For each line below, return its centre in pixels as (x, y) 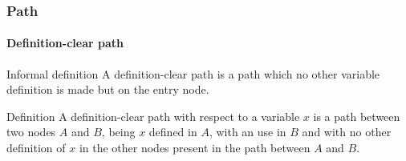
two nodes (31, 132)
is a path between (357, 116)
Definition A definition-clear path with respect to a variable (153, 116)
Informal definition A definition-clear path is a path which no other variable (193, 73)
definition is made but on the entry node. (108, 89)
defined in (173, 132)
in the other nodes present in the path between (195, 148)
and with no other (347, 132)
